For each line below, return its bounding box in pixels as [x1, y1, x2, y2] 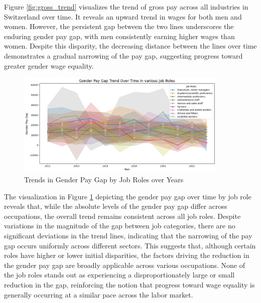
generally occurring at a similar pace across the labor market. [4, 289, 193, 299]
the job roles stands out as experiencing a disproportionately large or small [4, 269, 235, 280]
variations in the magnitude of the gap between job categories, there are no [4, 220, 235, 231]
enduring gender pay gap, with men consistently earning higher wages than [4, 31, 235, 41]
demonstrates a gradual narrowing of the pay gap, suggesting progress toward [4, 50, 243, 61]
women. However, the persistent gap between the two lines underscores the [4, 21, 234, 32]
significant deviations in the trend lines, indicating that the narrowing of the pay [4, 230, 252, 241]
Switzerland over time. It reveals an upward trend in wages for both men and [4, 11, 242, 22]
